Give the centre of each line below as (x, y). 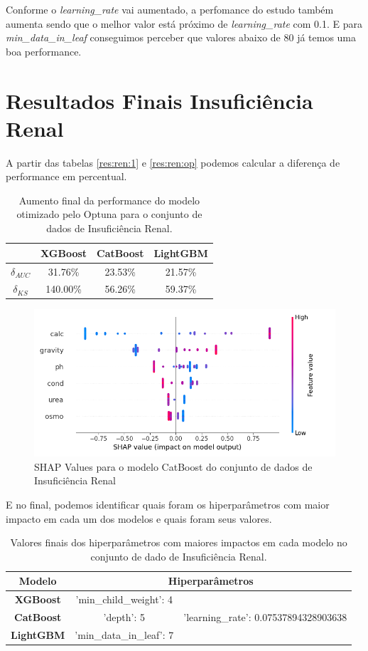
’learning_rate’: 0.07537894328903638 (265, 616)
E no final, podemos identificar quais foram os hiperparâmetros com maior (168, 504)
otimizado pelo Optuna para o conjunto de (109, 214)
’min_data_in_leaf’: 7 (124, 634)
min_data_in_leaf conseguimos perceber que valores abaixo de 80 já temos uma (181, 37)
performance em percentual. (66, 176)
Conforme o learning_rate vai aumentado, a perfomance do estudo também (170, 9)
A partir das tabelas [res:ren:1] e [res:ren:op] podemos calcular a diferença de (173, 162)
